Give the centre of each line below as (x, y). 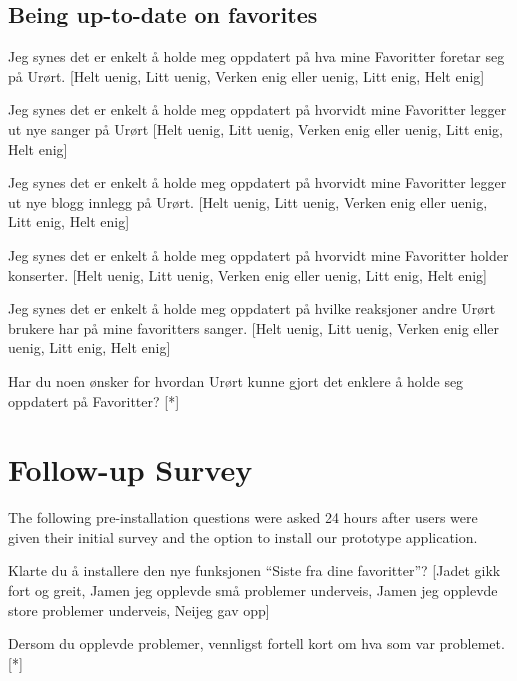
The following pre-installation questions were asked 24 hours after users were (243, 517)
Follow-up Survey (130, 469)
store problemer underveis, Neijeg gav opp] (139, 609)
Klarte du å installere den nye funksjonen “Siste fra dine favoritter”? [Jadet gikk (254, 570)
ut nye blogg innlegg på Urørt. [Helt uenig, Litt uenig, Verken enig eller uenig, (248, 201)
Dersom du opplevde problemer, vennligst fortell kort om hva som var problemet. (256, 643)
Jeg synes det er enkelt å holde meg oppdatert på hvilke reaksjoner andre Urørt (252, 308)
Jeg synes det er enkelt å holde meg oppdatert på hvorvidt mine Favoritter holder (258, 254)
